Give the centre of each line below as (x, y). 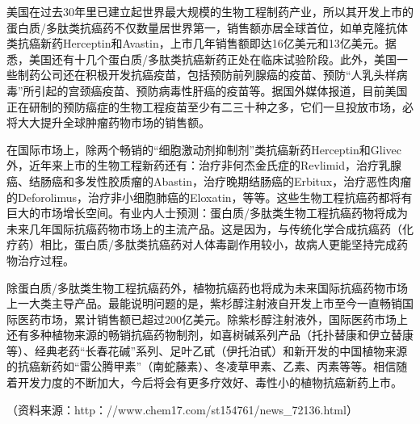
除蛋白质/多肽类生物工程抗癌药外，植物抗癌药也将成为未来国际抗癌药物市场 (207, 287)
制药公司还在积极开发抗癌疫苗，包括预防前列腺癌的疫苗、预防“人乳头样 (207, 75)
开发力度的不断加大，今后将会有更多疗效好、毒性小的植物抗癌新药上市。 (210, 382)
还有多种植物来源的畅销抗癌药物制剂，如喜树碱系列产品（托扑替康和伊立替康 (210, 335)
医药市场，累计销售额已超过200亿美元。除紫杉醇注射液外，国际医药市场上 (212, 319)
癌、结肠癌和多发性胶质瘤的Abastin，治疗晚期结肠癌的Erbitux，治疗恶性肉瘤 (209, 181)
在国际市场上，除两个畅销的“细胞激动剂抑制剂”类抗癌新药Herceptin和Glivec (204, 149)
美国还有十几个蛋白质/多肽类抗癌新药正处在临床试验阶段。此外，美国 (212, 59)
